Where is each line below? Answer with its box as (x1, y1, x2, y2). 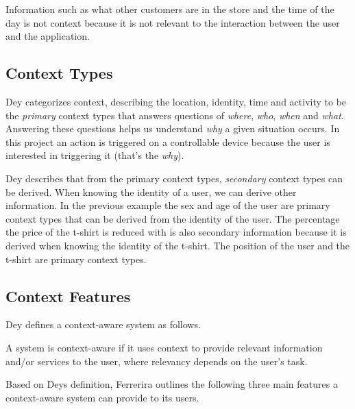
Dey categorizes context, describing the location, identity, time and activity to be (5, 94, 347, 108)
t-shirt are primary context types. (5, 251, 147, 266)
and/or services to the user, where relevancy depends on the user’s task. (5, 354, 308, 368)
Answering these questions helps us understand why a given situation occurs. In (5, 121, 340, 136)
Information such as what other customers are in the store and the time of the (5, 2, 334, 16)
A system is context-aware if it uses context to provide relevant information (5, 340, 323, 354)
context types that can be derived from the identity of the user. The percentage (5, 211, 340, 225)
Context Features (5, 285, 131, 306)
